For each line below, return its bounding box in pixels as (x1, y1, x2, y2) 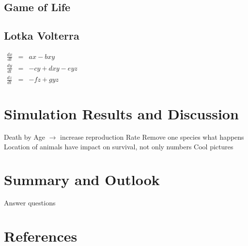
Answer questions (4, 198, 56, 208)
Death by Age (4, 132, 45, 142)
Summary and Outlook (4, 170, 160, 189)
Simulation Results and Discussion (4, 104, 239, 124)
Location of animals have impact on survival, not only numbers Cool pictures (4, 141, 233, 151)
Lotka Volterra (4, 28, 79, 43)
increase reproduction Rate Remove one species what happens (60, 132, 244, 142)
